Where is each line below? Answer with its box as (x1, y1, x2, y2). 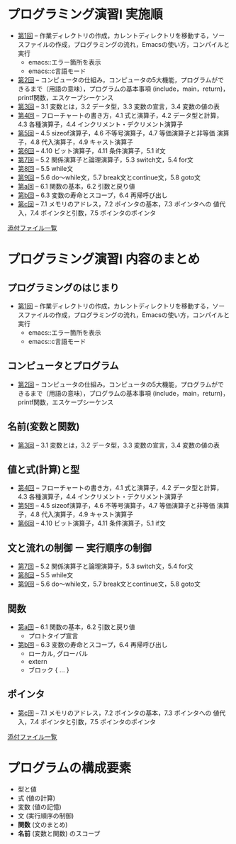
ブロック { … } (28, 666, 69, 674)
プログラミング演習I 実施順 (7, 6, 163, 23)
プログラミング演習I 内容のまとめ (7, 251, 201, 267)
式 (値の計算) (17, 794, 55, 802)
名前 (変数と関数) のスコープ (17, 829, 101, 838)
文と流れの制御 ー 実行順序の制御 (7, 542, 152, 554)
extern (28, 657, 47, 665)
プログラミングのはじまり (7, 282, 119, 294)
